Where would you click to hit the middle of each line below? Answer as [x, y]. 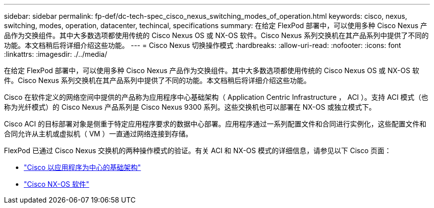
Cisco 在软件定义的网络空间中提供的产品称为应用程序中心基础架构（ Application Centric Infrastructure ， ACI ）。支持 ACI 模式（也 [216, 97]
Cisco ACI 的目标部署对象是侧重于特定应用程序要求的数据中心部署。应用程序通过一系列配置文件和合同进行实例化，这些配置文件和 [215, 124]
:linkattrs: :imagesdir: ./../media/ [56, 54]
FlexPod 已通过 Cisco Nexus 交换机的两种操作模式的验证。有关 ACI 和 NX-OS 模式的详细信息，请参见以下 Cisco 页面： [198, 150]
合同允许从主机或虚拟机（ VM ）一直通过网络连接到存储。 [98, 134]
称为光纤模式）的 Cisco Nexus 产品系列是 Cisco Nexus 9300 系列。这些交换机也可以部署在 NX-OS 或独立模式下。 [190, 107]
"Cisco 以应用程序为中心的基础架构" [82, 167]
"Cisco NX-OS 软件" [57, 184]
